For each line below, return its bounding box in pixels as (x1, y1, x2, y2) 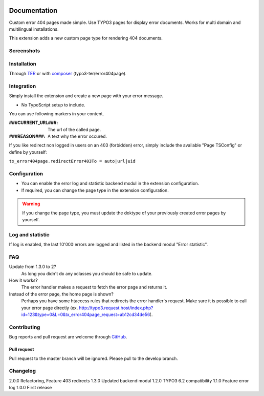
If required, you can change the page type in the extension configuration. (21, 187, 169, 193)
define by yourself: (9, 149, 47, 155)
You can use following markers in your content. (9, 110, 104, 117)
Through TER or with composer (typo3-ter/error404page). (9, 71, 127, 76)
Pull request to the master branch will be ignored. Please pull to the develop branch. (9, 355, 178, 361)
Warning (22, 201, 40, 207)
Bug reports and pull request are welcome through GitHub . (9, 334, 127, 340)
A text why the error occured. (47, 133, 107, 139)
